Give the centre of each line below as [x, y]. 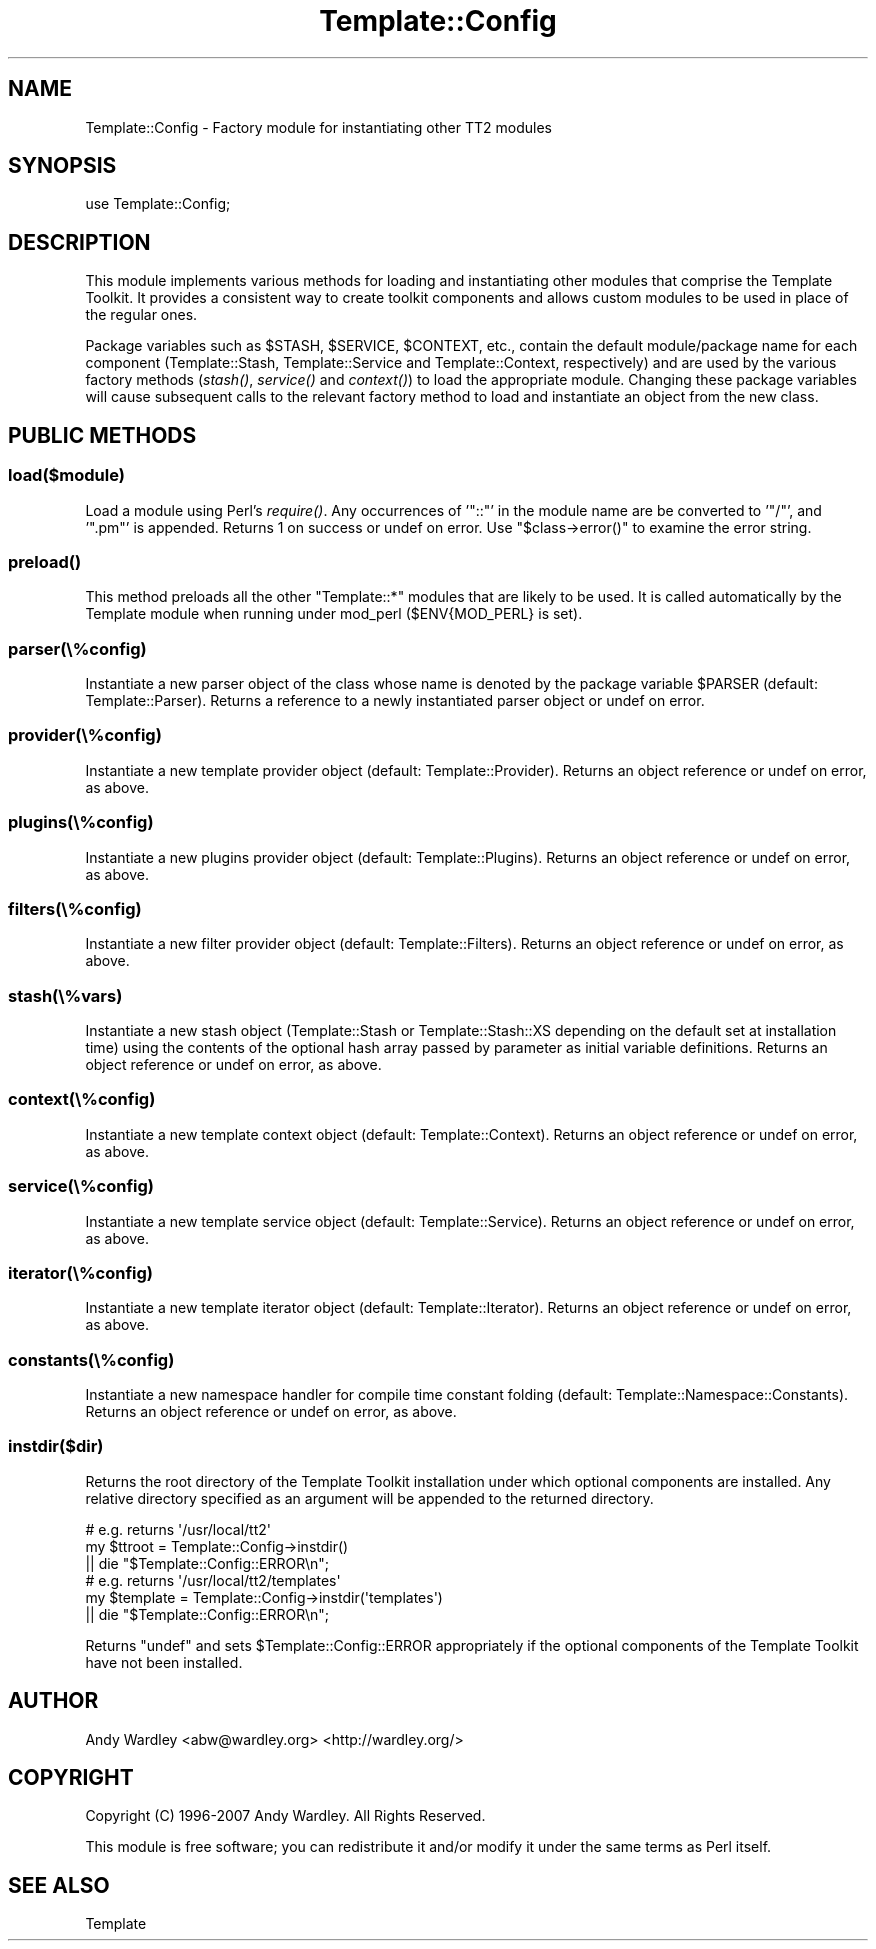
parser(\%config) [77, 648]
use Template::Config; [158, 204]
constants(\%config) [91, 1359]
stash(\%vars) [65, 995]
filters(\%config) [75, 908]
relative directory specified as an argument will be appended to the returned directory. [369, 1498]
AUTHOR [53, 1701]
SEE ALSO [59, 1885]
